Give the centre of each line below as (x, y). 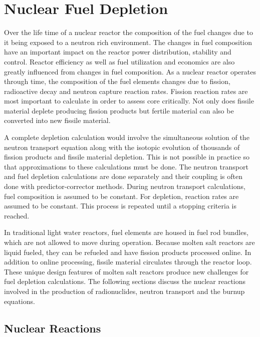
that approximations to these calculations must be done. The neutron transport (126, 166)
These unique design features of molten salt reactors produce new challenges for (126, 271)
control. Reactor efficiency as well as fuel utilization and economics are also (119, 61)
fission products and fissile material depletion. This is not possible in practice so (127, 157)
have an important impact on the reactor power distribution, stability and (118, 52)
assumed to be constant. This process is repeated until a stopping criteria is (120, 206)
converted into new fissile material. (57, 120)
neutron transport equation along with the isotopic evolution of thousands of (122, 147)
